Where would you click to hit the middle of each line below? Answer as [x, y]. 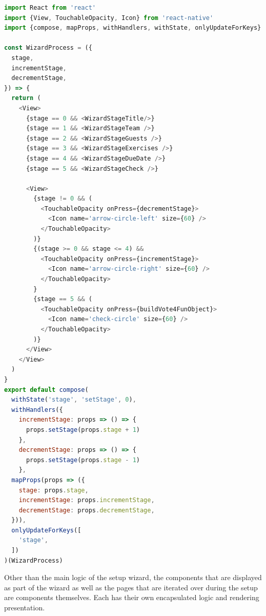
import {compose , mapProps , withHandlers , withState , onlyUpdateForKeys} [133, 28]
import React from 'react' [50, 8]
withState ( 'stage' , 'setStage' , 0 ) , [74, 400]
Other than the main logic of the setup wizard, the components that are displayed [133, 577]
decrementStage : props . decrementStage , [87, 510]
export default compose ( [46, 390]
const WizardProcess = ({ [48, 48]
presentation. [25, 608]
